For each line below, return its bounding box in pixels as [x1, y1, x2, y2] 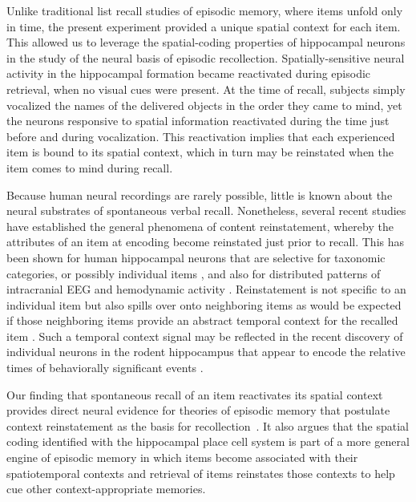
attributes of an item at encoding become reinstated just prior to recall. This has [6, 233, 405, 250]
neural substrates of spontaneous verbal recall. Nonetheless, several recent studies [6, 202, 406, 219]
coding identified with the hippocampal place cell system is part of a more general [6, 433, 410, 450]
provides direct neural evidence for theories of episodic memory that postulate [6, 402, 390, 419]
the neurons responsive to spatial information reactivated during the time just [6, 112, 390, 129]
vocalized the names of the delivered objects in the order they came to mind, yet [6, 96, 402, 113]
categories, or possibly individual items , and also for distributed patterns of [6, 265, 381, 281]
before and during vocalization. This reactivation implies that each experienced [6, 128, 395, 144]
